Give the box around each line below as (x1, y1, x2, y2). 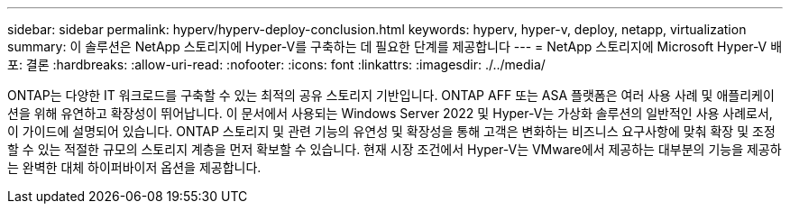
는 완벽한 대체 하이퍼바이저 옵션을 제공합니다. (7, 160, 262, 175)
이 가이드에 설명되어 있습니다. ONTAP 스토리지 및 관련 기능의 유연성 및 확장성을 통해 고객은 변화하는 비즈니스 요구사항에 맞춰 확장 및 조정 (7, 124, 776, 139)
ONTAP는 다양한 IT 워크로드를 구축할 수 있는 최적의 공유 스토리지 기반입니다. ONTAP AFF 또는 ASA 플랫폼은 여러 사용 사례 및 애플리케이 (7, 87, 775, 103)
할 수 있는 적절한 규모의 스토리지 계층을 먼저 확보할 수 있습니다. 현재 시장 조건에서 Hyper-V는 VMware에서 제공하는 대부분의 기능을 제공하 (7, 142, 782, 157)
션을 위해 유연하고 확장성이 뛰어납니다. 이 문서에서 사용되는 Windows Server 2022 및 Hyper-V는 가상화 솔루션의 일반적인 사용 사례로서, (7, 105, 773, 121)
